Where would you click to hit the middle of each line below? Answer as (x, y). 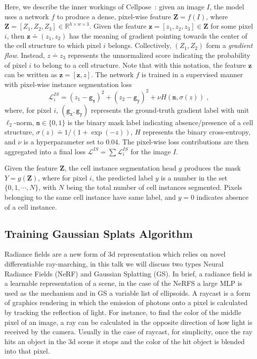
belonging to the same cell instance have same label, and (90, 197)
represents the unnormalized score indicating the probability (159, 55)
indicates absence (222, 197)
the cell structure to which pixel (53, 45)
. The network (112, 74)
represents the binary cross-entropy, (197, 132)
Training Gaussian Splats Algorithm (99, 233)
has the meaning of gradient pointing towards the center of (158, 35)
